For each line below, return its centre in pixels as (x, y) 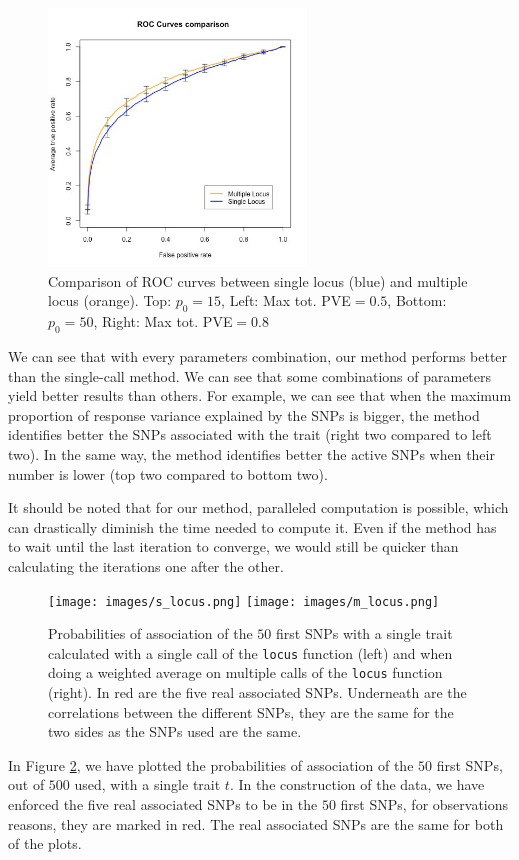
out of (26, 784)
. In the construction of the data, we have (357, 784)
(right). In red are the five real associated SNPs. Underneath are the (257, 692)
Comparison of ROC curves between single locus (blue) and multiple (258, 280)
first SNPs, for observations (424, 804)
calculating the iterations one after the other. (146, 565)
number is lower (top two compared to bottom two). (168, 473)
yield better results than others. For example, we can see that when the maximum (260, 395)
